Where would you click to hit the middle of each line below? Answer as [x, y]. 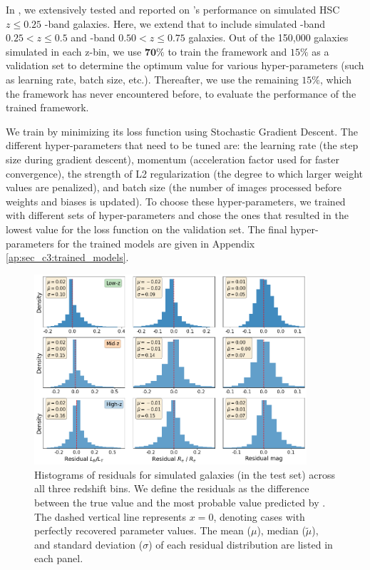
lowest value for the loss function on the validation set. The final [147, 229]
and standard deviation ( [89, 544]
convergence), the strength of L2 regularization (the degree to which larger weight [185, 173]
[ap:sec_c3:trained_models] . [67, 257]
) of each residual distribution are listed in [241, 544]
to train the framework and [227, 51]
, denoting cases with [259, 516]
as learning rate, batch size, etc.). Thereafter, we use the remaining [152, 79]
